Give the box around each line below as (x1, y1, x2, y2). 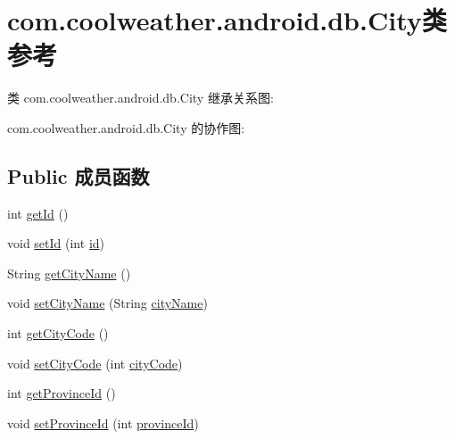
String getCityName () (7, 263, 131, 282)
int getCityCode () (7, 324, 109, 343)
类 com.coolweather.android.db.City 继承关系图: (7, 88, 274, 107)
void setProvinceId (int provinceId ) (7, 413, 199, 432)
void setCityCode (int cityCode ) (7, 353, 183, 372)
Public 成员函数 (7, 162, 150, 189)
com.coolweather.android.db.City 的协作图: (7, 118, 245, 137)
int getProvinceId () (7, 384, 116, 402)
